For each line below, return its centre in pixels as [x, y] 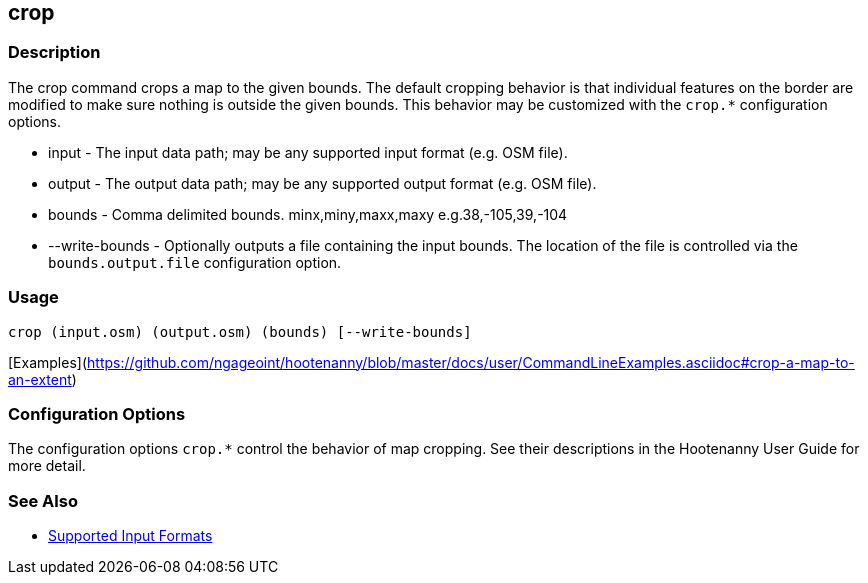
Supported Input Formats [130, 536]
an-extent [40, 379]
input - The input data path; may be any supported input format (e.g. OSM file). [308, 152]
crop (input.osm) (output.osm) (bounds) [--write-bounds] [240, 331]
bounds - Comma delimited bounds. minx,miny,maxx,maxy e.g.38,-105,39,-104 [308, 214]
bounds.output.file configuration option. [195, 262]
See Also [43, 500]
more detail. [47, 466]
